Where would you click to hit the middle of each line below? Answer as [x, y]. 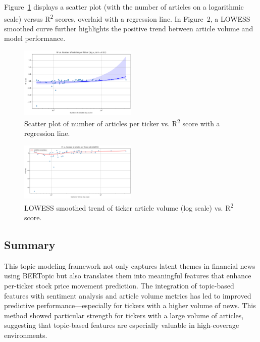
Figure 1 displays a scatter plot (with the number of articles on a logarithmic [124, 7]
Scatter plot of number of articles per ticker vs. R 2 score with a [122, 123]
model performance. [35, 38]
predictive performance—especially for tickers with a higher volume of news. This [130, 305]
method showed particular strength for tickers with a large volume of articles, [124, 315]
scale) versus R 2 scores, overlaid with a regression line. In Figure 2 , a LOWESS [127, 18]
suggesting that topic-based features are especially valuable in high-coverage [122, 325]
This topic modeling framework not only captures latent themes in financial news [130, 265]
